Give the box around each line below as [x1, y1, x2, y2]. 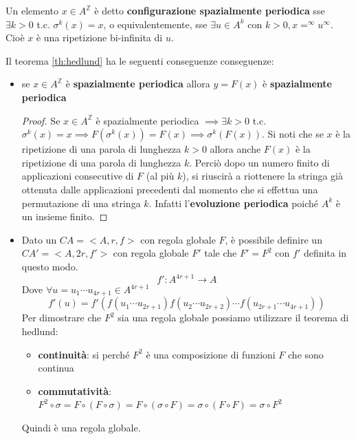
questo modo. [21, 259, 78, 273]
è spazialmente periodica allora [65, 76, 210, 91]
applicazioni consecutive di [21, 169, 134, 183]
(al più [146, 169, 175, 183]
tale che [204, 246, 237, 260]
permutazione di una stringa [21, 195, 141, 210]
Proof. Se [21, 113, 60, 127]
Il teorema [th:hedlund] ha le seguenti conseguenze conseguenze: [5, 53, 274, 67]
